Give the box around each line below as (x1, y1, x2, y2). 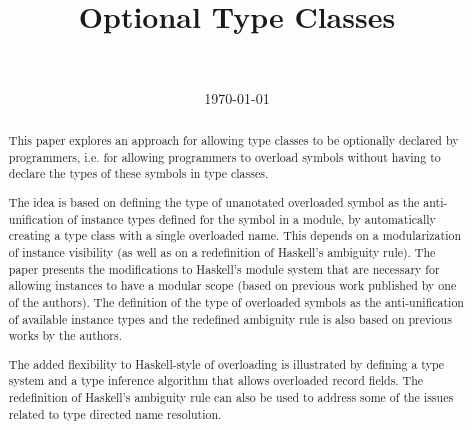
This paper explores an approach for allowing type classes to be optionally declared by (8, 132, 459, 149)
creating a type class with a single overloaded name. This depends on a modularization (8, 227, 462, 244)
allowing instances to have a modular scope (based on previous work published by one (8, 277, 457, 294)
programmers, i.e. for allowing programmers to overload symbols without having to (8, 148, 441, 165)
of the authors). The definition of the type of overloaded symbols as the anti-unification (8, 293, 464, 310)
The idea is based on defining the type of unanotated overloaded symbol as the (8, 193, 420, 210)
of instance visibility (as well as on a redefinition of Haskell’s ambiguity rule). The (8, 243, 436, 260)
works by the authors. (8, 327, 122, 344)
